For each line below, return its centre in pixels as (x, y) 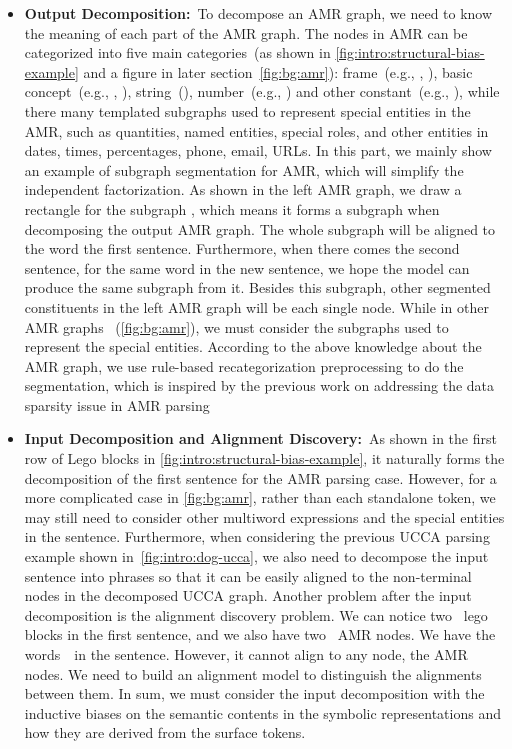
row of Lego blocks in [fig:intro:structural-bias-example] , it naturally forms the (264, 458)
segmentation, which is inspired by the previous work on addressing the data (259, 385)
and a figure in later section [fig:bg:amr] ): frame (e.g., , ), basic (278, 71)
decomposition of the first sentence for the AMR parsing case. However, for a (260, 477)
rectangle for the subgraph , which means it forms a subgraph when (232, 208)
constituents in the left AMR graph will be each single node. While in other (256, 306)
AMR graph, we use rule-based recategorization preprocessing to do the (244, 365)
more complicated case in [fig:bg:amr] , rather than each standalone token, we (260, 497)
